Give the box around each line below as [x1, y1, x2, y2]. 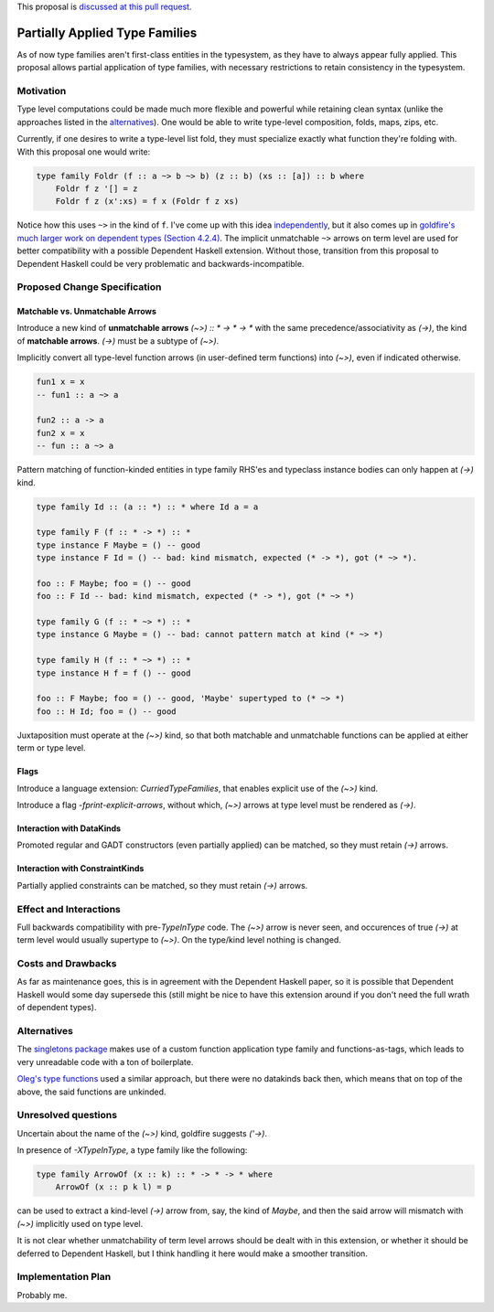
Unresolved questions [16, 1109, 118, 1122]
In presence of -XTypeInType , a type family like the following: [16, 1145, 248, 1156]
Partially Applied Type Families [16, 25, 198, 40]
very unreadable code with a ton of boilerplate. [16, 1056, 194, 1067]
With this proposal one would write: [16, 146, 151, 157]
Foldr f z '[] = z [55, 183, 138, 194]
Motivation [16, 85, 67, 98]
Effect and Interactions [16, 902, 121, 915]
